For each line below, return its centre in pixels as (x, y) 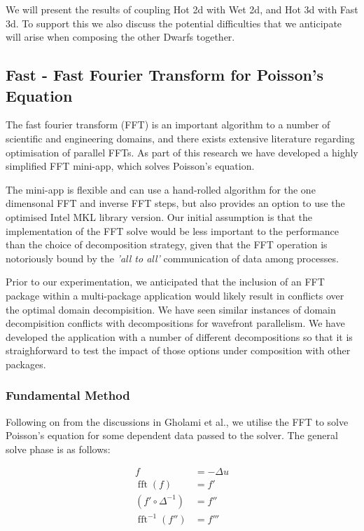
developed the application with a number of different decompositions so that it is (179, 336)
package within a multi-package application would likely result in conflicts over (175, 295)
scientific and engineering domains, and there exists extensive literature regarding (180, 138)
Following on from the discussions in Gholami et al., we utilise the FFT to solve (177, 421)
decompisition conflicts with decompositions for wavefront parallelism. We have (175, 323)
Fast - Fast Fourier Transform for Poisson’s (165, 75)
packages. (26, 364)
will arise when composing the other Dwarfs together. (120, 37)
